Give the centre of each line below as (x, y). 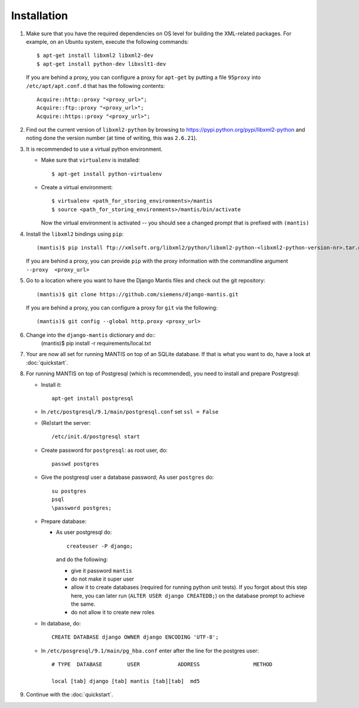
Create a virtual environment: (77, 187)
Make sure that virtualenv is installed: (91, 160)
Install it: (51, 385)
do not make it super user (103, 579)
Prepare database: (64, 521)
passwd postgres (75, 464)
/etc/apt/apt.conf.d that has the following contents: (95, 86)
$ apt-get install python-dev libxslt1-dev (101, 64)
